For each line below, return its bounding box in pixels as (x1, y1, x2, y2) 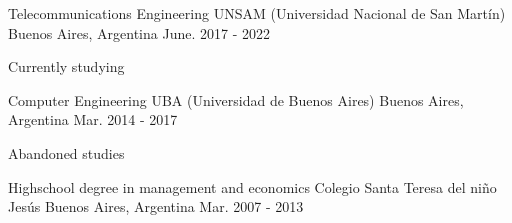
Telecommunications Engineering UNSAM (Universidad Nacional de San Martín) (8, 3, 506, 23)
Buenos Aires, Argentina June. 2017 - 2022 (8, 22, 270, 43)
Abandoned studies (8, 142, 125, 163)
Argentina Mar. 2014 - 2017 (8, 109, 178, 130)
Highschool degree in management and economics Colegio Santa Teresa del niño (8, 176, 497, 197)
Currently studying (8, 56, 125, 77)
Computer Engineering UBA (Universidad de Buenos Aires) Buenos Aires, (8, 89, 464, 110)
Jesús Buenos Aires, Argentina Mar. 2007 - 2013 (8, 196, 304, 217)
